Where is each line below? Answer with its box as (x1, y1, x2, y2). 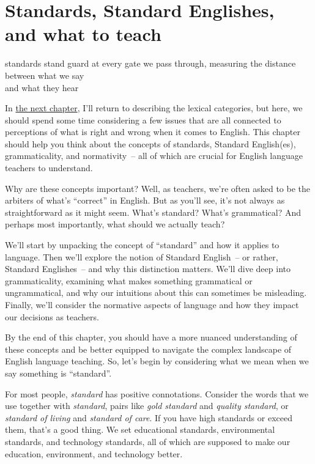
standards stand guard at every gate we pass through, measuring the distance (5, 57, 296, 70)
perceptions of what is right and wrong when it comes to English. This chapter (5, 125, 300, 138)
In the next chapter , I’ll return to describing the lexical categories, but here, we (5, 101, 303, 114)
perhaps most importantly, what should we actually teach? (5, 218, 225, 230)
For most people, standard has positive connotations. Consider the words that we (5, 387, 309, 400)
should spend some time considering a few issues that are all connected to (5, 113, 281, 126)
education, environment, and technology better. (5, 447, 183, 460)
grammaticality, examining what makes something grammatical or (5, 274, 253, 287)
